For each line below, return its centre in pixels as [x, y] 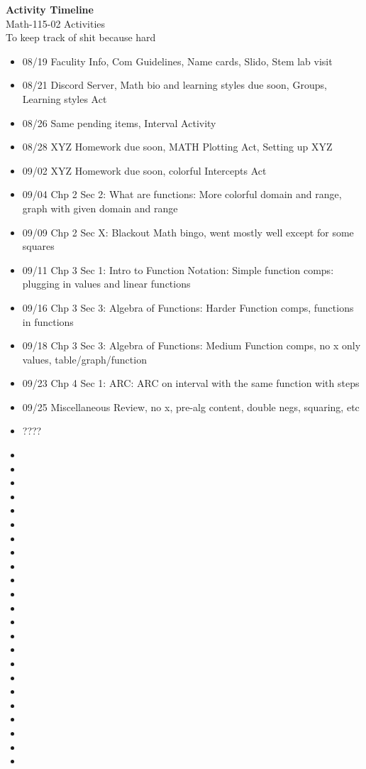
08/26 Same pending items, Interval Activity [119, 122]
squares [38, 246]
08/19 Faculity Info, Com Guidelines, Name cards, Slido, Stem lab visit [177, 61]
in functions [48, 321]
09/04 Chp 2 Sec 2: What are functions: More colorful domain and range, [182, 194]
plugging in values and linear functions [106, 284]
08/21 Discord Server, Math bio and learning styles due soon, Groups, [174, 85]
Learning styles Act [65, 98]
